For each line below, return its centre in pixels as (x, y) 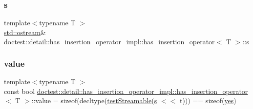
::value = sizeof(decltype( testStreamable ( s (94, 100)
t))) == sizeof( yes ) (208, 100)
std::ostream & (25, 32)
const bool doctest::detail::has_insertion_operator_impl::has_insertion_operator (126, 91)
